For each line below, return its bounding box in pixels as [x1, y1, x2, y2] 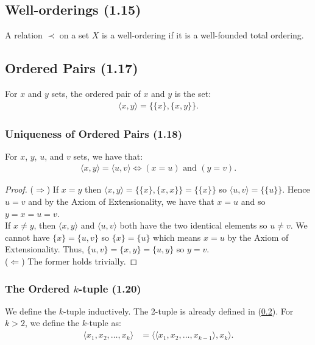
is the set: [174, 87, 211, 99]
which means [153, 230, 201, 243]
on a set [59, 29, 90, 41]
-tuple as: [86, 316, 121, 329]
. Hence [282, 183, 310, 196]
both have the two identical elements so [119, 219, 267, 232]
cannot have [5, 230, 50, 243]
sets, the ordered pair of [51, 87, 141, 99]
